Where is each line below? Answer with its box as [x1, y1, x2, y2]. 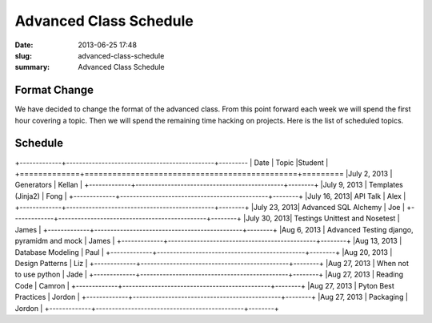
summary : [14, 63, 50, 72]
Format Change [14, 83, 94, 97]
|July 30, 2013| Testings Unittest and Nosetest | [242, 213, 400, 224]
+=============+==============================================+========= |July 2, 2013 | [14, 168, 393, 178]
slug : [14, 50, 32, 60]
